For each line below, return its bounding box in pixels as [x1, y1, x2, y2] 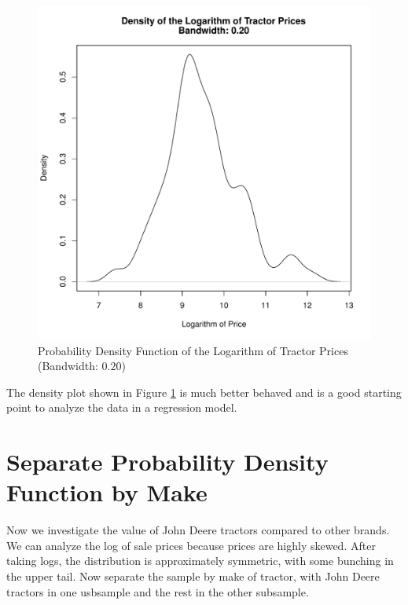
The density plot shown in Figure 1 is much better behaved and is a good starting [6, 383, 402, 400]
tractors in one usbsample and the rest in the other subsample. [6, 583, 309, 599]
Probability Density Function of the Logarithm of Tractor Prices [38, 342, 348, 358]
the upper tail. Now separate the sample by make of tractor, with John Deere [6, 568, 380, 585]
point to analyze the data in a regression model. [6, 399, 237, 416]
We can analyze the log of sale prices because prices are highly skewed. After [6, 537, 376, 553]
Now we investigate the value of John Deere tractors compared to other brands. [6, 522, 390, 538]
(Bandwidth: [38, 357, 98, 374]
